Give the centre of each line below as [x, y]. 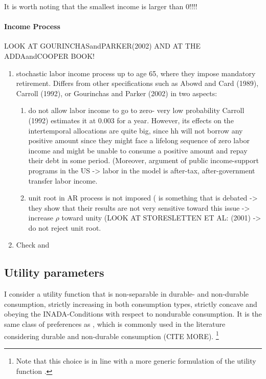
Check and [33, 245]
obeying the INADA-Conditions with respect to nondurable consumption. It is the [133, 314]
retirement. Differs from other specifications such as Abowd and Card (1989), [137, 83]
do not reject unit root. [65, 227]
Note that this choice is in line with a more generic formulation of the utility [136, 360]
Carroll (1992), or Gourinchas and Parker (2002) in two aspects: [117, 93]
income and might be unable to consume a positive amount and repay [138, 150]
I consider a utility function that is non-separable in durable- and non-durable [127, 294]
